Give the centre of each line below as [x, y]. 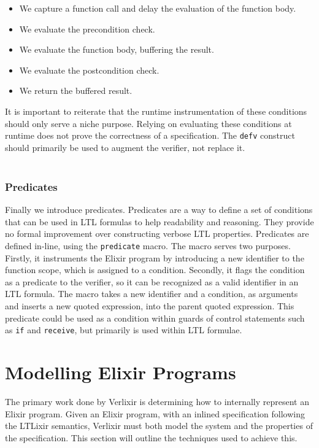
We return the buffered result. [76, 91]
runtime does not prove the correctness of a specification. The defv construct [150, 135]
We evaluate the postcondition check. [89, 70]
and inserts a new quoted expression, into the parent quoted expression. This [150, 306]
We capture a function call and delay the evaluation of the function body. [158, 8]
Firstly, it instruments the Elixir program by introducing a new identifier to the [155, 257]
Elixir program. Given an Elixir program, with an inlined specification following [155, 413]
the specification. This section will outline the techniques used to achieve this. [151, 437]
